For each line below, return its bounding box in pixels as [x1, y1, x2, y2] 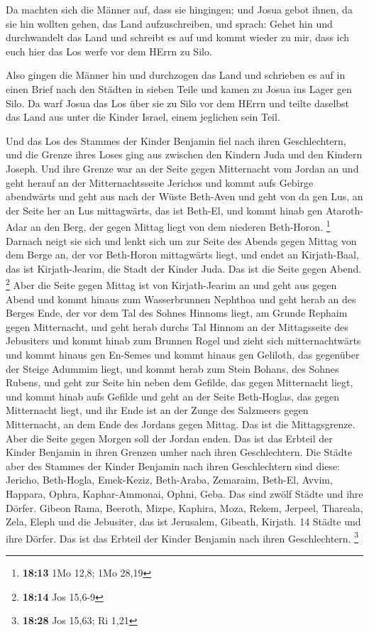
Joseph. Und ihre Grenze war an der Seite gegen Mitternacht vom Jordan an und [6, 160, 359, 175]
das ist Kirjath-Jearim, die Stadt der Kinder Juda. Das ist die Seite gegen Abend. [6, 261, 362, 276]
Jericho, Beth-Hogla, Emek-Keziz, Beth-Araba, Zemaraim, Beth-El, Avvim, [6, 472, 333, 487]
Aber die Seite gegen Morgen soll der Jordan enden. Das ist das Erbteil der [6, 430, 333, 445]
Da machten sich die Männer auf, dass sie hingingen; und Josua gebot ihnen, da [6, 2, 353, 16]
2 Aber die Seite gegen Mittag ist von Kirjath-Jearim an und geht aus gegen [6, 276, 337, 292]
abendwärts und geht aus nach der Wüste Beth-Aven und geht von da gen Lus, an [6, 189, 363, 204]
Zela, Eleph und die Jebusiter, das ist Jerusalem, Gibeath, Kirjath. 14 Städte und [6, 514, 361, 529]
